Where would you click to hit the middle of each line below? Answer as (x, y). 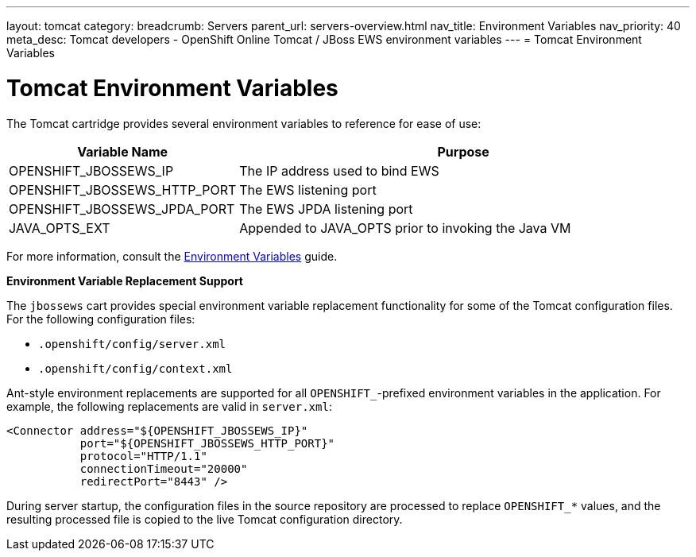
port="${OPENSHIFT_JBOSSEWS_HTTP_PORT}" (207, 443)
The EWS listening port (308, 190)
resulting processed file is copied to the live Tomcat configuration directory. (205, 519)
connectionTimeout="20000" (164, 468)
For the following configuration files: (101, 319)
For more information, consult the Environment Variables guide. (172, 256)
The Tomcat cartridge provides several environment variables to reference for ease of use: (244, 123)
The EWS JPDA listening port (326, 209)
